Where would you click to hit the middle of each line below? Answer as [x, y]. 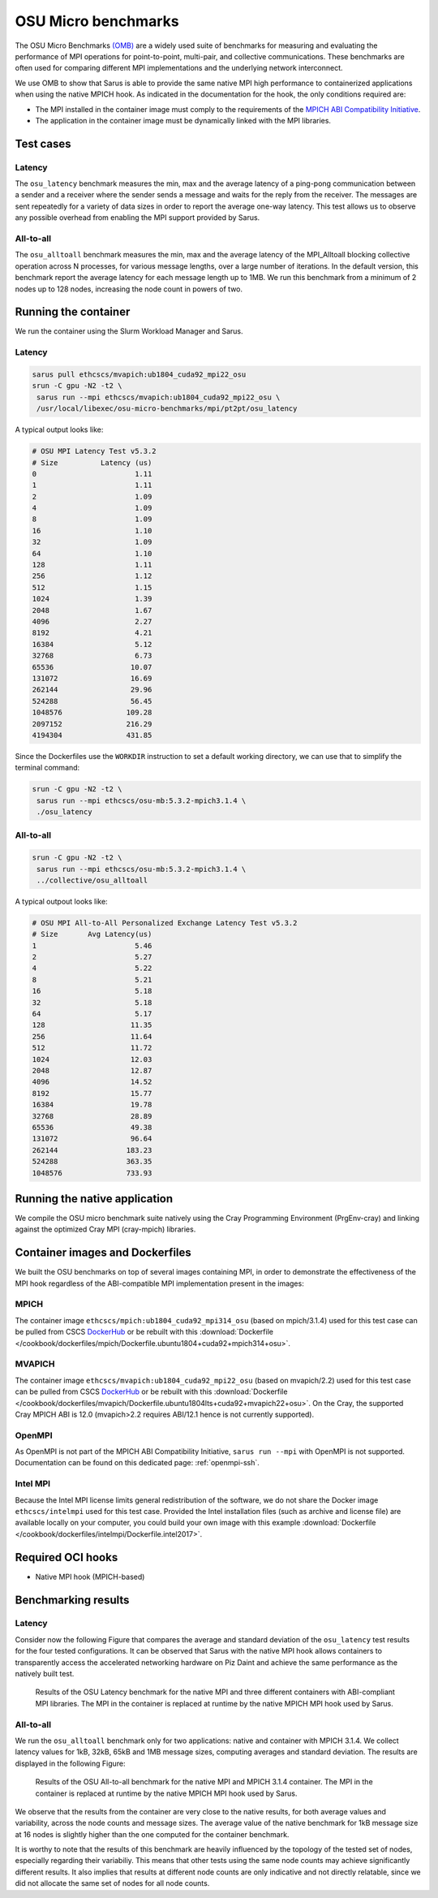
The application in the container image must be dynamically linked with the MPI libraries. [183, 120]
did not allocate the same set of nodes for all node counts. [112, 1883]
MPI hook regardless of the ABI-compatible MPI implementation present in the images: [159, 1283]
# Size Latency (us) [92, 462]
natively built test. [45, 1674]
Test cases [43, 143]
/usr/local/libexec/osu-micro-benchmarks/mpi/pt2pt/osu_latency [167, 409]
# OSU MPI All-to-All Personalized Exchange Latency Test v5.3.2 [165, 923]
